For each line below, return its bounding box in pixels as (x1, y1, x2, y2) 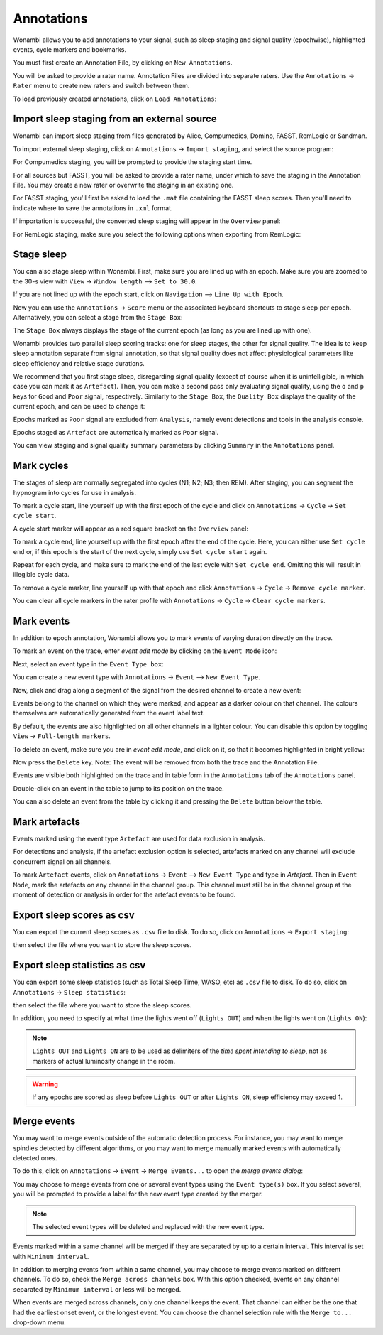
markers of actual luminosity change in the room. (32, 1056, 176, 1065)
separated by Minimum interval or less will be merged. (13, 1285, 182, 1293)
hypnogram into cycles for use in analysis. (13, 488, 136, 497)
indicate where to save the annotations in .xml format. (13, 203, 173, 212)
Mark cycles (13, 460, 69, 472)
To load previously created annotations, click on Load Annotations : (13, 94, 217, 103)
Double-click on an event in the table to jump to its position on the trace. (13, 784, 224, 792)
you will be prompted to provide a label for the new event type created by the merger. (13, 1190, 263, 1199)
